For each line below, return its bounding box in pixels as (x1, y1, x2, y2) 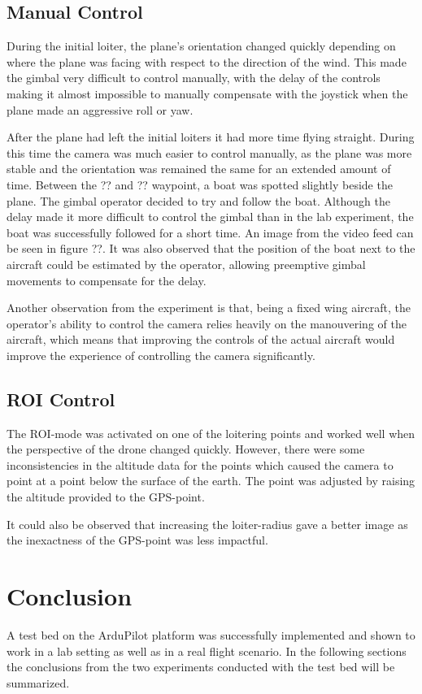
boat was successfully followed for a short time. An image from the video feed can (7, 223, 414, 241)
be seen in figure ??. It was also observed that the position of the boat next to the (7, 240, 415, 257)
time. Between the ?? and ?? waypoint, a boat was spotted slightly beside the (7, 176, 393, 193)
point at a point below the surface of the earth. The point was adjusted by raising (7, 472, 415, 489)
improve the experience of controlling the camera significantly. (7, 346, 315, 363)
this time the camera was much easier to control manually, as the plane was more (7, 144, 412, 161)
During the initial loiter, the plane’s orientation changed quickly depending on (7, 37, 396, 54)
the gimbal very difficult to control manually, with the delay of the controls (7, 69, 381, 86)
